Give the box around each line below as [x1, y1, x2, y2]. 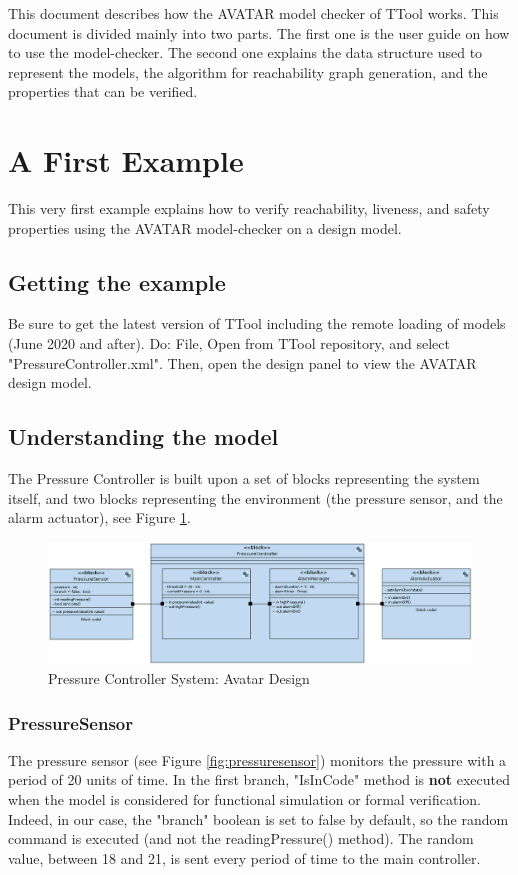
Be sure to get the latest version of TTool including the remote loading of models [8, 313, 506, 334]
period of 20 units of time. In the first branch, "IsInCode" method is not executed [8, 769, 510, 790]
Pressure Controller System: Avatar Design [48, 668, 310, 688]
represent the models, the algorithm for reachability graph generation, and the [8, 61, 488, 82]
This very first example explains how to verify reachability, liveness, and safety [8, 198, 490, 219]
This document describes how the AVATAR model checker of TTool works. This [8, 3, 499, 23]
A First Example [8, 140, 244, 181]
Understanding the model [8, 421, 279, 452]
